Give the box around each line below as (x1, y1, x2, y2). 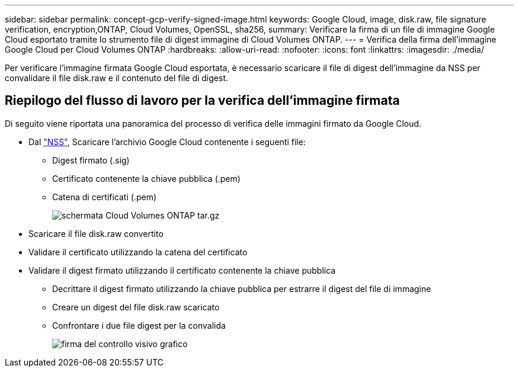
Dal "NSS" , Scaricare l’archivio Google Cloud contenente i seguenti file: (28, 136, 306, 147)
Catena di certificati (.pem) (52, 191, 157, 202)
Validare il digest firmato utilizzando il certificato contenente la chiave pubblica (28, 265, 336, 275)
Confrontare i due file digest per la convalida (52, 320, 226, 331)
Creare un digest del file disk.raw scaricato (52, 302, 220, 312)
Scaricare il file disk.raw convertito (28, 228, 164, 239)
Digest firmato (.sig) (52, 155, 130, 165)
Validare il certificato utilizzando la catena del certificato (28, 246, 248, 257)
